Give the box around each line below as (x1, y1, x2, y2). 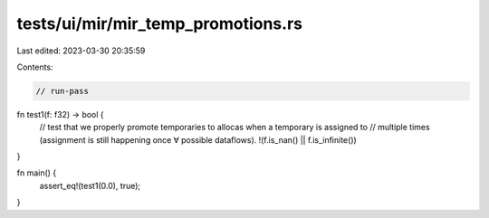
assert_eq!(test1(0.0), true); (39, 180, 141, 191)
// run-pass (35, 86, 90, 96)
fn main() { (16, 167, 57, 178)
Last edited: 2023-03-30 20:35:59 (16, 45, 146, 56)
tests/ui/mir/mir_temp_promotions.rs (16, 14, 303, 33)
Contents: (16, 62, 53, 72)
